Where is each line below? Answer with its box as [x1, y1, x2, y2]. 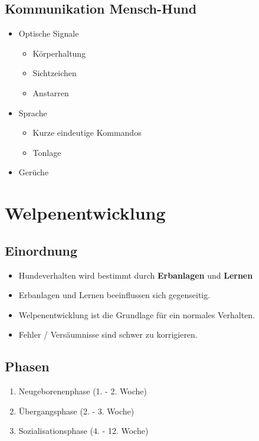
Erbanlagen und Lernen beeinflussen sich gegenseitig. [18, 289, 211, 301]
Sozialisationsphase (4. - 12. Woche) [18, 424, 149, 437]
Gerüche [18, 166, 49, 178]
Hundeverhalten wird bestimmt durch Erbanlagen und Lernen [18, 269, 253, 281]
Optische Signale [18, 27, 79, 40]
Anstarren [32, 86, 69, 99]
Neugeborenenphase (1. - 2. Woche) [18, 385, 147, 397]
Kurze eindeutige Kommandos [32, 126, 142, 139]
